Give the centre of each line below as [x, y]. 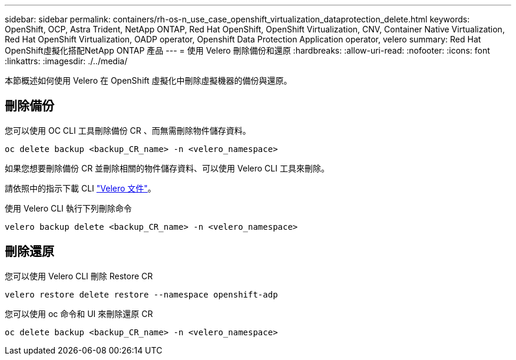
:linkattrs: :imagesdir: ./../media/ [66, 61]
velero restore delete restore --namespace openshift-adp [141, 294]
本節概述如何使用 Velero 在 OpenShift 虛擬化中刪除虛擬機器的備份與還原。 [148, 80]
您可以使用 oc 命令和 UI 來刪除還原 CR [79, 313]
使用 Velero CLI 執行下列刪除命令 [68, 208]
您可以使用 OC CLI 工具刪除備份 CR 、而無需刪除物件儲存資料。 [128, 130]
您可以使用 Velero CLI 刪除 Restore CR [79, 276]
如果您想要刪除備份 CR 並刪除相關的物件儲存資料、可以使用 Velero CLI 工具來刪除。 [167, 168]
